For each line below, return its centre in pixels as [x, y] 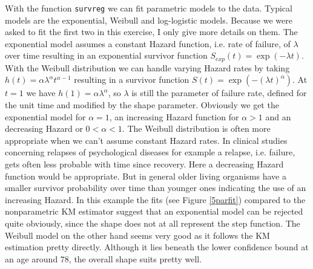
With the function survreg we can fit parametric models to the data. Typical [149, 8]
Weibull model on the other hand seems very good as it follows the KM [137, 235]
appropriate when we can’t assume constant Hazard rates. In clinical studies [146, 140]
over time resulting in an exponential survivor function [106, 55]
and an [278, 116]
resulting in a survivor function [132, 79]
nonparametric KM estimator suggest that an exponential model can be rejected [154, 211]
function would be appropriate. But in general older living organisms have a [146, 176]
